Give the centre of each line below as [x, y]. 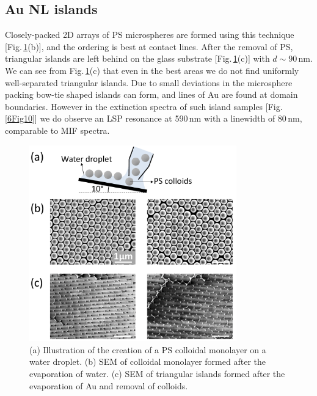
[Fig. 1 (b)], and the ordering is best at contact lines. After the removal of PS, [149, 46]
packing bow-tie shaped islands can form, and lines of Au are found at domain [151, 94]
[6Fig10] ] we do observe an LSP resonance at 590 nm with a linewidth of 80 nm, [154, 118]
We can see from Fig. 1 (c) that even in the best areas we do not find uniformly [152, 70]
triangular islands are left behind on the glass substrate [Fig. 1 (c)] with [137, 58]
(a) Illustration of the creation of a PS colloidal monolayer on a [148, 349]
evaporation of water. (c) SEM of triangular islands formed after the [157, 373]
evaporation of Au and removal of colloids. [109, 385]
